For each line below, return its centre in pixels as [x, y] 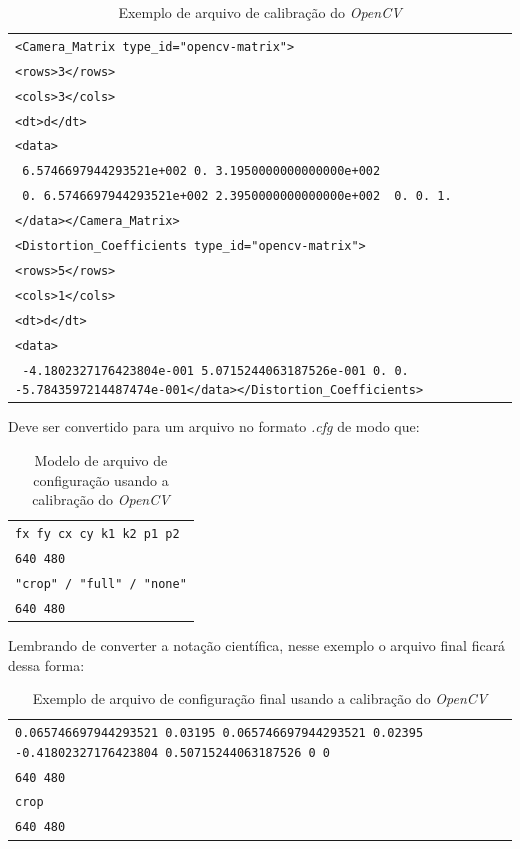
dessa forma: [46, 664]
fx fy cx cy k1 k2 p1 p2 [97, 534]
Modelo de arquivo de [101, 460]
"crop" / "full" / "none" [101, 583]
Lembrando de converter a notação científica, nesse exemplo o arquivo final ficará [257, 644]
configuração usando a [101, 479]
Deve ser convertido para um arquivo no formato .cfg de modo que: [214, 426]
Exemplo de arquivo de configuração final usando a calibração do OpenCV [260, 698]
